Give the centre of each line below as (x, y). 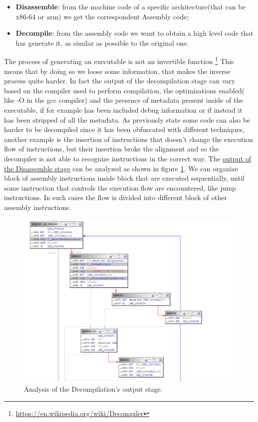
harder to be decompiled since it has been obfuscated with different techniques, (124, 129)
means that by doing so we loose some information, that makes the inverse (117, 71)
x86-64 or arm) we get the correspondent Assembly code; (102, 16)
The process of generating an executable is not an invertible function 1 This (119, 61)
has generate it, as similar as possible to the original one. (102, 42)
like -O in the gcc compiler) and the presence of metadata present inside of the (124, 100)
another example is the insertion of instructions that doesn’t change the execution (129, 139)
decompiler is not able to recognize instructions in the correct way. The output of (128, 158)
